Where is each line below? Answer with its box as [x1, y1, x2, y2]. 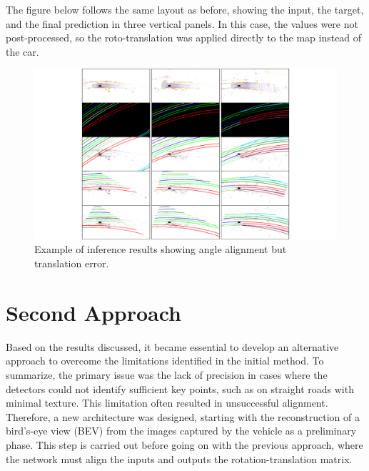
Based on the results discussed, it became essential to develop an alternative [6, 339, 339, 354]
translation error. [34, 256, 109, 271]
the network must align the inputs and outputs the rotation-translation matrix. [6, 451, 353, 466]
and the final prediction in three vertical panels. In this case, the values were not [6, 16, 358, 31]
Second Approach [6, 297, 182, 327]
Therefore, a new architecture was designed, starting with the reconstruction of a [6, 409, 360, 424]
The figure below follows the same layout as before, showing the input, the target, [6, 2, 364, 16]
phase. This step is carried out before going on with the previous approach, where [6, 437, 363, 452]
